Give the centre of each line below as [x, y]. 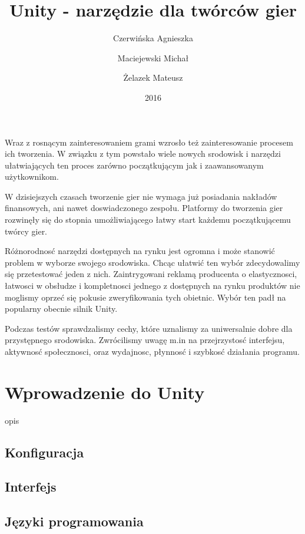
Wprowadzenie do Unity [105, 392]
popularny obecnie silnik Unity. [61, 309]
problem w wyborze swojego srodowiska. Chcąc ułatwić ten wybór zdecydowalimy [152, 262]
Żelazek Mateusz [153, 78]
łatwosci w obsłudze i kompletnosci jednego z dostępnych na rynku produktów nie [152, 286]
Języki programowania [74, 521]
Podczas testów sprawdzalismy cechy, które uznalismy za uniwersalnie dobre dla [149, 328]
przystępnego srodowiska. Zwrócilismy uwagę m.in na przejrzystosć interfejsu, [145, 340]
